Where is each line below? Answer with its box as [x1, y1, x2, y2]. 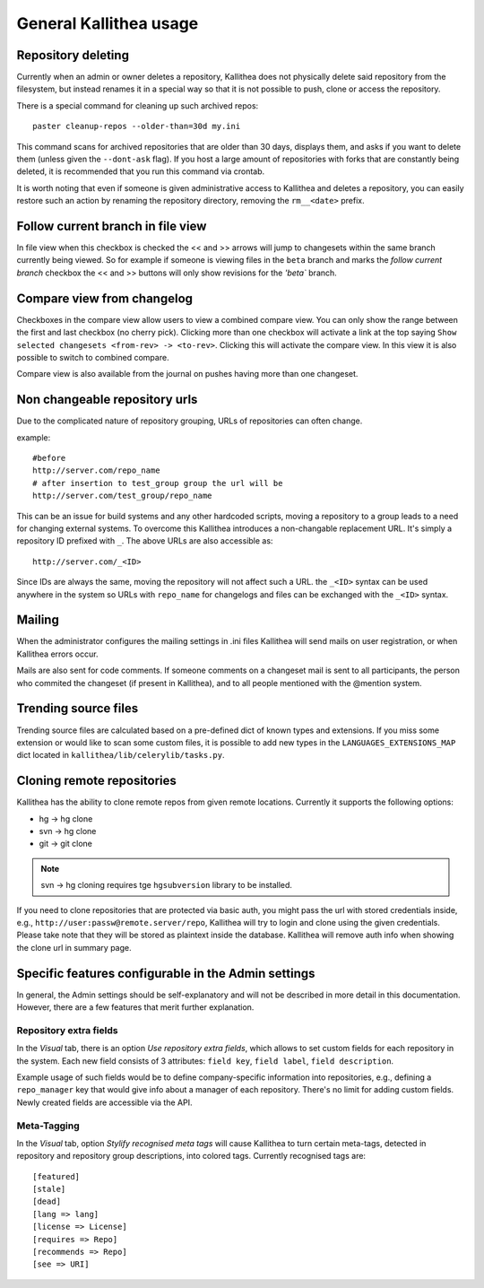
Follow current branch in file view [16, 219, 207, 233]
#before [32, 453, 66, 464]
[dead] [32, 1197, 62, 1206]
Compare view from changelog [16, 291, 193, 306]
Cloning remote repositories [16, 773, 177, 788]
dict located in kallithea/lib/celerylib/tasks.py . [16, 750, 225, 761]
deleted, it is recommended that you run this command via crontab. [16, 166, 265, 177]
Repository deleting [16, 48, 130, 63]
